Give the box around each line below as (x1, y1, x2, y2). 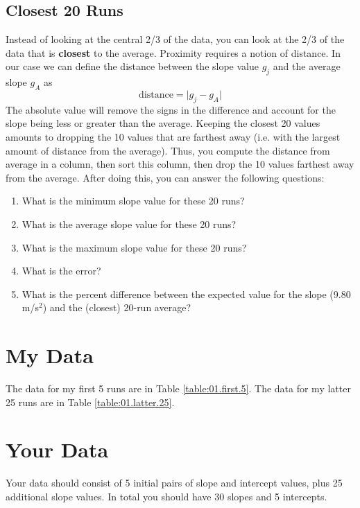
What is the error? (22, 263, 101, 278)
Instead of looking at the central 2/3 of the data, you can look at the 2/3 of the (6, 32, 345, 46)
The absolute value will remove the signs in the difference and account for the (6, 102, 336, 116)
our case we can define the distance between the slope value (6, 59, 259, 73)
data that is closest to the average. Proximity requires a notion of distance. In (6, 45, 341, 60)
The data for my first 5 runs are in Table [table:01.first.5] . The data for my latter (6, 381, 351, 396)
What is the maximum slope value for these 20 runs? (22, 240, 247, 254)
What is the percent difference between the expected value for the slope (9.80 (22, 286, 351, 301)
